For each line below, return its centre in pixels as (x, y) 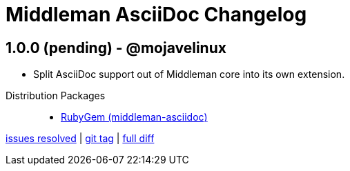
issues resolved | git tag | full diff (80, 139)
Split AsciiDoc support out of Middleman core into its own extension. (189, 74)
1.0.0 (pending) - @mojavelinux (116, 48)
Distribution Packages (56, 96)
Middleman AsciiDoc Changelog (156, 14)
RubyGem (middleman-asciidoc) (134, 117)
